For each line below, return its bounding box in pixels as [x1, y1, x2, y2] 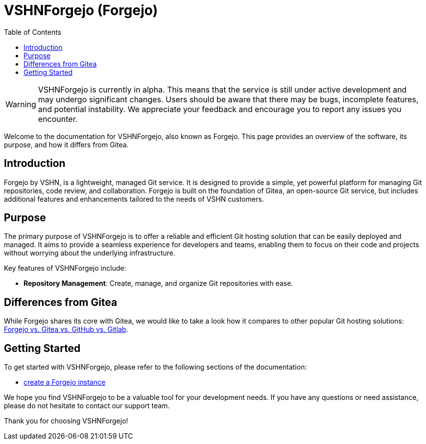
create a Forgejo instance [24, 378, 106, 387]
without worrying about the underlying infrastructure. [4, 249, 175, 257]
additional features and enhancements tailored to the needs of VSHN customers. [4, 194, 264, 203]
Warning [5, 99, 36, 109]
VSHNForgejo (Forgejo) [4, 2, 158, 19]
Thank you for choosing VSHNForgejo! [4, 417, 128, 425]
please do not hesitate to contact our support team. [4, 401, 170, 410]
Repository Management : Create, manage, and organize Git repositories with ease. [24, 279, 293, 288]
